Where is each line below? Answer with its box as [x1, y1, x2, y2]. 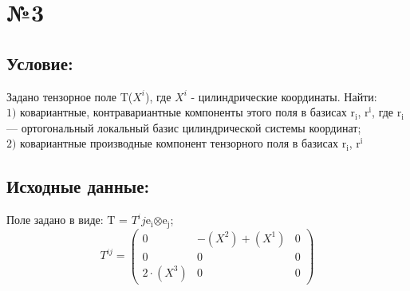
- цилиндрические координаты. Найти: [191, 88, 377, 104]
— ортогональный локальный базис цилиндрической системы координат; [6, 119, 361, 136]
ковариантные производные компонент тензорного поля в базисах [20, 135, 339, 151]
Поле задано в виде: [6, 211, 104, 228]
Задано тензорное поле [6, 88, 117, 104]
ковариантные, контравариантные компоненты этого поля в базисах [20, 104, 347, 120]
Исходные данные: [6, 174, 150, 199]
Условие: [6, 50, 73, 75]
